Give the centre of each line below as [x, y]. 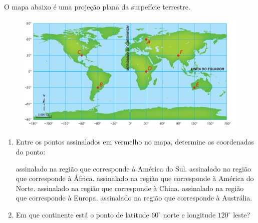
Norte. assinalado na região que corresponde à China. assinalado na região [130, 188]
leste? [242, 215]
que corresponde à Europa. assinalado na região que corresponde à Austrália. [134, 198]
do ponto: [31, 152]
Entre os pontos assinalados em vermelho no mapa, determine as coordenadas [135, 142]
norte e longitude [189, 215]
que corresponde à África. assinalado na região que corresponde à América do [135, 178]
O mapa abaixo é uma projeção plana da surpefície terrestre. [97, 6]
